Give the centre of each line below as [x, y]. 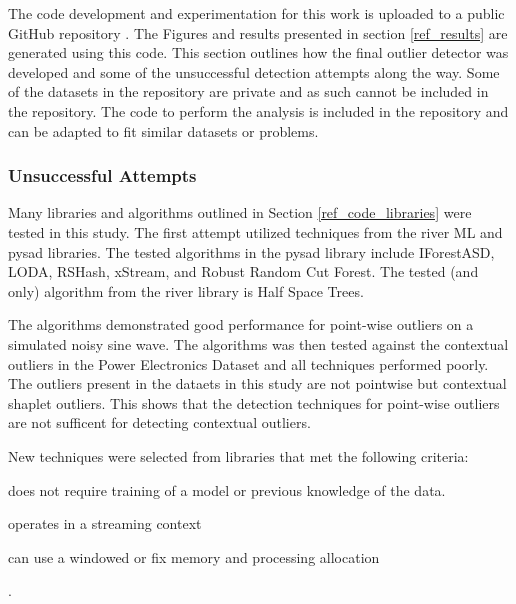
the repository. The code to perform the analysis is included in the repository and [258, 110]
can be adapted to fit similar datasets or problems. [163, 130]
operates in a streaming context [105, 523]
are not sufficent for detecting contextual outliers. [159, 422]
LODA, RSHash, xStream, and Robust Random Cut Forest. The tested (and [243, 271]
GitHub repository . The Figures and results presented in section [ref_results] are [258, 32]
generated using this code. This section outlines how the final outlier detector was [258, 52]
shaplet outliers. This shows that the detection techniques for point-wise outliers [254, 402]
